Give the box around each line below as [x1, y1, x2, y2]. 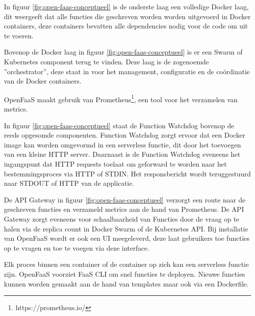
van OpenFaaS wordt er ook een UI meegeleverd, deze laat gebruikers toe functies [4, 233, 250, 243]
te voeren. [4, 30, 34, 40]
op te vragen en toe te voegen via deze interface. [4, 242, 150, 253]
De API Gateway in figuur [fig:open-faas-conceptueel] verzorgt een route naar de [4, 194, 246, 204]
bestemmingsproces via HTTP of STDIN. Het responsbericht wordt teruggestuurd [4, 168, 251, 178]
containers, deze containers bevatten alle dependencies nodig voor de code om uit [4, 21, 248, 31]
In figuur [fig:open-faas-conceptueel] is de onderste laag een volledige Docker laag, [4, 1, 249, 11]
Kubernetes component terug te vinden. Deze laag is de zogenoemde [4, 56, 209, 66]
